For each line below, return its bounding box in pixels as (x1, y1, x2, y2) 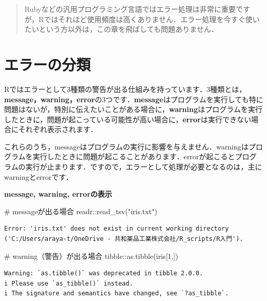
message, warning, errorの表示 (4, 189, 112, 199)
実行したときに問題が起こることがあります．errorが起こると (32, 151, 235, 162)
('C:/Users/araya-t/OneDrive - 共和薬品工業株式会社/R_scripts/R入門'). (4, 235, 243, 243)
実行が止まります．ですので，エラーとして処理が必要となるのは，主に (25, 161, 262, 172)
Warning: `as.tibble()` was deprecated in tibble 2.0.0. (4, 270, 203, 277)
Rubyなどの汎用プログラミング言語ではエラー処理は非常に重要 (24, 4, 236, 14)
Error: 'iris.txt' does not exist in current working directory (4, 225, 229, 233)
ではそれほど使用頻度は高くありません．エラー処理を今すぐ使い (44, 13, 260, 24)
